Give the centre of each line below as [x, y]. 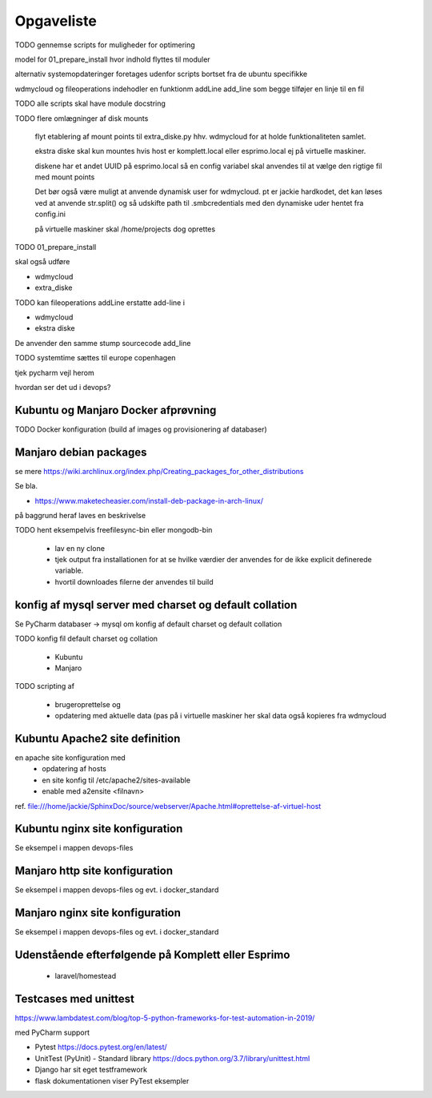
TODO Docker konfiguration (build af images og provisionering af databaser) [141, 429]
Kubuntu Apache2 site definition [98, 738]
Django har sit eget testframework [91, 1070]
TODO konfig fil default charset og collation [86, 639]
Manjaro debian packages [81, 452]
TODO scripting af [45, 686]
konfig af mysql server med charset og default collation [156, 605]
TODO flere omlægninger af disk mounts [82, 118]
